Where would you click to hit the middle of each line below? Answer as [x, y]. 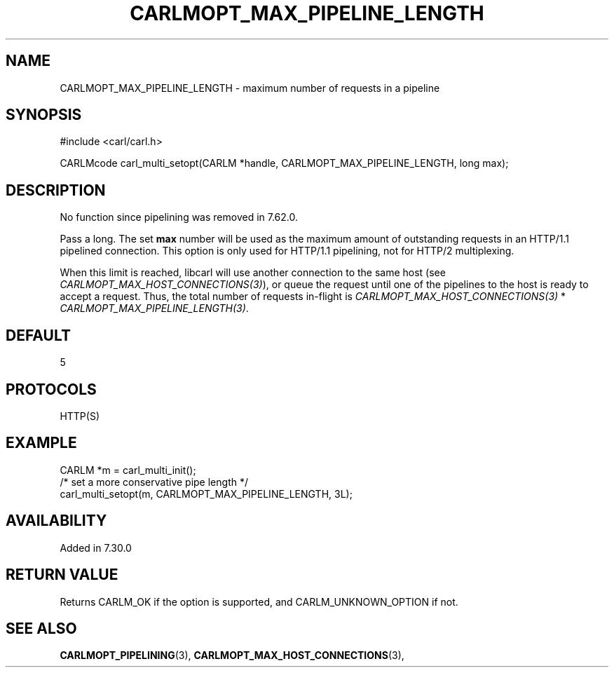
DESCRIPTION [56, 190]
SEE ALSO [41, 628]
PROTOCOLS [51, 389]
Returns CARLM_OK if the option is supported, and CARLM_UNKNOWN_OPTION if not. [259, 601]
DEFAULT [38, 335]
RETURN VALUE [62, 575]
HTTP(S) [80, 416]
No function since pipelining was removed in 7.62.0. [179, 217]
